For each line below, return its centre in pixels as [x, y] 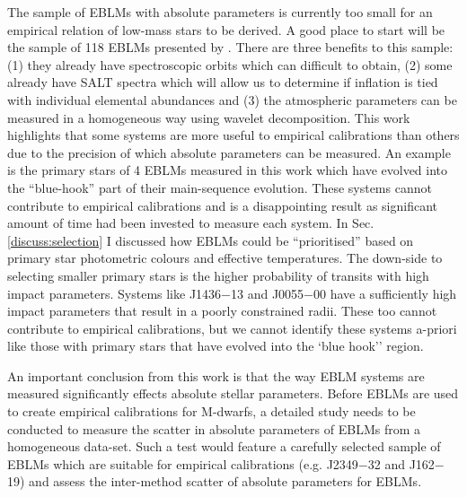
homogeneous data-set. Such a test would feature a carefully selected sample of [224, 446]
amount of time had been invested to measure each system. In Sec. [191, 223]
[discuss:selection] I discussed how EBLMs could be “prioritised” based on [211, 240]
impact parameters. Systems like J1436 [115, 293]
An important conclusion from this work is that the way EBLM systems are [216, 375]
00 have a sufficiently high [385, 293]
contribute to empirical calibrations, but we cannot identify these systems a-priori [232, 328]
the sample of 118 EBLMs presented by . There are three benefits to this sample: [230, 47]
